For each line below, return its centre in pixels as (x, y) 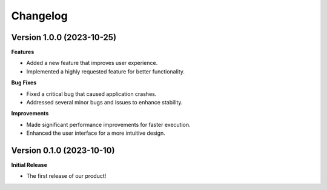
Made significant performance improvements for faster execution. (108, 124)
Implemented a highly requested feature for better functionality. (105, 71)
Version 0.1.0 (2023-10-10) (63, 151)
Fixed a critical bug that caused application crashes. (91, 93)
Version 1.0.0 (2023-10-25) (64, 37)
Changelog (39, 16)
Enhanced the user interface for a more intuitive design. (96, 133)
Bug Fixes (24, 83)
